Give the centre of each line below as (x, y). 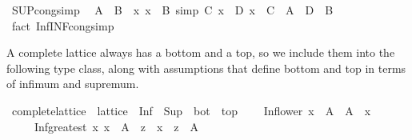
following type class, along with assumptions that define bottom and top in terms (206, 68)
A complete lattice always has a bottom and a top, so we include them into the (201, 52)
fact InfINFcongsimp (63, 25)
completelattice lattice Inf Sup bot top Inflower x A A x (191, 110)
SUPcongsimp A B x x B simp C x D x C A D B (172, 10)
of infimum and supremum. (73, 84)
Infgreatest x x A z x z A (116, 126)
